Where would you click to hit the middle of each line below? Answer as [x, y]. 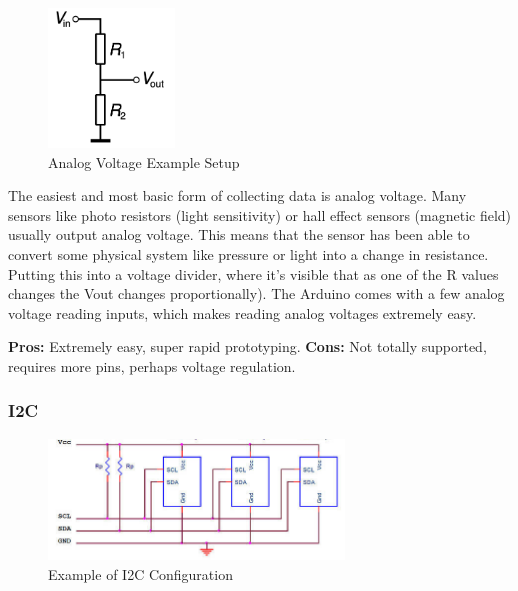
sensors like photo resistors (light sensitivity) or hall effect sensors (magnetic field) [260, 214]
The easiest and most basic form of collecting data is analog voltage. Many [237, 195]
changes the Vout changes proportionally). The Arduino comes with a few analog [256, 293]
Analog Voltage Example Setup [144, 161]
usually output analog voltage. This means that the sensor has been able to [239, 234]
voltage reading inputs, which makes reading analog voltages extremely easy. [242, 312]
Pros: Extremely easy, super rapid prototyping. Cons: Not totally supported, [247, 346]
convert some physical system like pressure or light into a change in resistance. [248, 253]
